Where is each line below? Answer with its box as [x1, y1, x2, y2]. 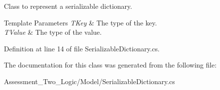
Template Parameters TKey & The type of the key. [4, 17, 157, 27]
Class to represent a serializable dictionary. [4, 1, 132, 11]
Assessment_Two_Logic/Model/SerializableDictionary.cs [4, 76, 175, 86]
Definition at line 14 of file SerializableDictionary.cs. [4, 43, 160, 53]
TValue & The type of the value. [4, 27, 102, 37]
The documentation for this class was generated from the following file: [4, 60, 217, 70]
